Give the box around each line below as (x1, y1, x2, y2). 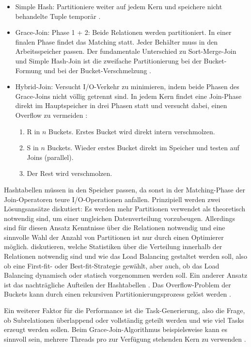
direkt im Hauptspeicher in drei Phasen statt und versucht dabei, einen (15, 100, 227, 110)
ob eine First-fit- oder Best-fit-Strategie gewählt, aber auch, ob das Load (4, 260, 220, 270)
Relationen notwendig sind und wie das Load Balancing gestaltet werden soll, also (4, 251, 247, 261)
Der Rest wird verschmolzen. (27, 168, 112, 178)
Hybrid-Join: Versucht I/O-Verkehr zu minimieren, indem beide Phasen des (15, 81, 239, 92)
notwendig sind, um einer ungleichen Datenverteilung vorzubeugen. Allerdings (4, 213, 235, 223)
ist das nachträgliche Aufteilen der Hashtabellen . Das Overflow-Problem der (4, 279, 231, 289)
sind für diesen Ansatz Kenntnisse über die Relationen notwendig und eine (4, 222, 225, 233)
